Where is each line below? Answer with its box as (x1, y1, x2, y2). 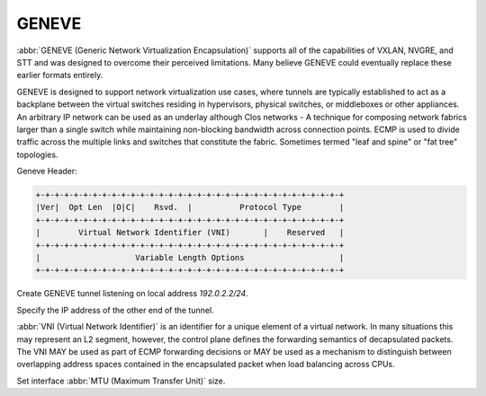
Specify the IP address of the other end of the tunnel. (16, 304, 215, 315)
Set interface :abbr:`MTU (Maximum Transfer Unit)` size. (16, 375, 226, 386)
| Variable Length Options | (35, 252, 345, 262)
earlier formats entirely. (16, 70, 103, 81)
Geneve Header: (16, 166, 78, 177)
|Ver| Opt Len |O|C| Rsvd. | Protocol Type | (35, 202, 345, 213)
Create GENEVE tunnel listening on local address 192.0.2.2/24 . (16, 288, 249, 299)
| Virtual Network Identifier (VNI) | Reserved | (35, 227, 345, 238)
